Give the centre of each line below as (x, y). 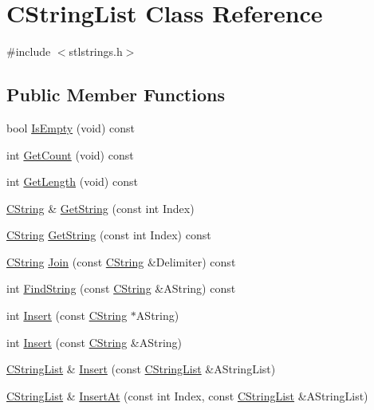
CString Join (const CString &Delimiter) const (121, 261)
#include (29, 51)
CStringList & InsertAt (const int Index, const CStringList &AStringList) (187, 395)
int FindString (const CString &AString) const (121, 288)
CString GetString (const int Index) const (109, 235)
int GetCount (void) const (70, 154)
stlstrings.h (96, 51)
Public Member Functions (116, 95)
